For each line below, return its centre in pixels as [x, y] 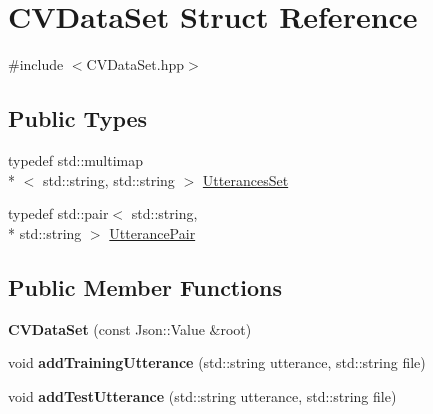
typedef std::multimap [76, 159]
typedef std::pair [58, 213]
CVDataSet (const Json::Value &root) [130, 328]
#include [36, 64]
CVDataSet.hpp [135, 64]
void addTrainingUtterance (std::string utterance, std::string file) [217, 362]
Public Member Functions [145, 286]
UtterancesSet [245, 179]
